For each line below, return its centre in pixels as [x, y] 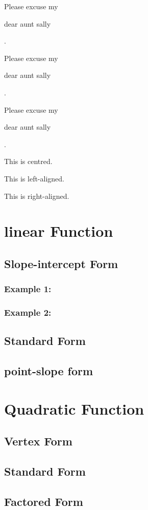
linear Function [59, 231]
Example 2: [28, 312]
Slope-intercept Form [61, 263]
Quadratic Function [74, 408]
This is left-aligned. [34, 178]
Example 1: [28, 289]
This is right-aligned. [37, 196]
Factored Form [44, 501]
